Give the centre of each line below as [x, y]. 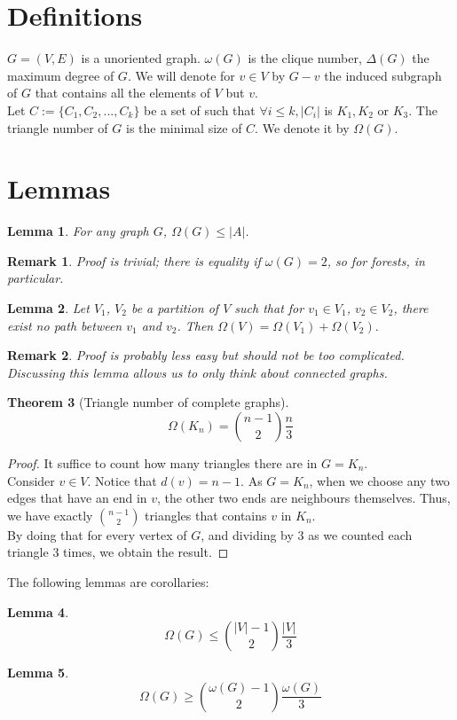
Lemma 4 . [38, 611]
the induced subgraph [383, 75]
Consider [31, 480]
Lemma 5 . [38, 673]
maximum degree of [61, 75]
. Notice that [122, 480]
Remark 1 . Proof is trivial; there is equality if [134, 260]
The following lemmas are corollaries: [108, 581]
